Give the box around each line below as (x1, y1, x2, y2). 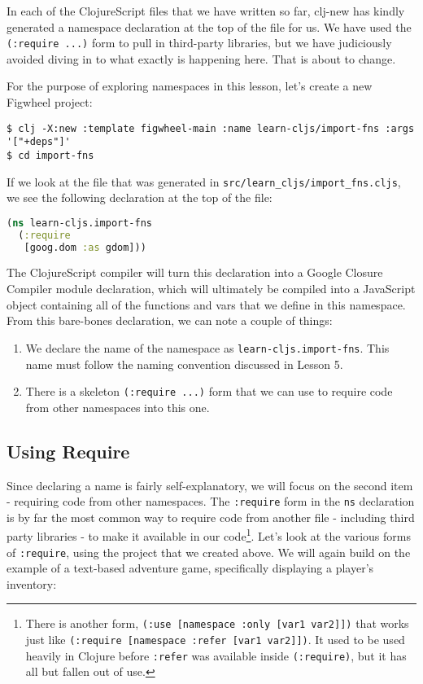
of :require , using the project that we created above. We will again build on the (7, 543, 411, 560)
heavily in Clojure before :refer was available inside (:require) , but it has (25, 647, 407, 664)
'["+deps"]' (7, 136, 71, 148)
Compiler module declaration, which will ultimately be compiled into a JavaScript (7, 280, 416, 297)
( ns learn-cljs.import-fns (7, 217, 152, 229)
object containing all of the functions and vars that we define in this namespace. (7, 296, 406, 313)
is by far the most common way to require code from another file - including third (7, 508, 415, 525)
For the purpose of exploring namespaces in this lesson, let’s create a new (7, 77, 373, 94)
